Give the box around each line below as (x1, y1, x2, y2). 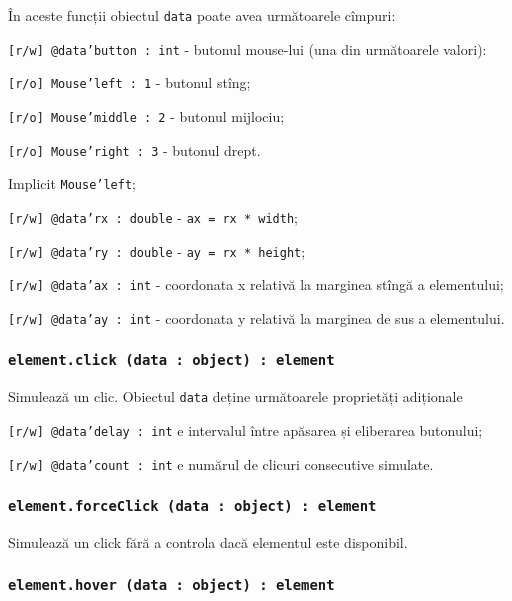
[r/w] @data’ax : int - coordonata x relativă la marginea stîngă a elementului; (8, 274, 504, 295)
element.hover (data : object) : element (8, 576, 335, 593)
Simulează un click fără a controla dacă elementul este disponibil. (8, 532, 408, 553)
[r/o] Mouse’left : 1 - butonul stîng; (8, 72, 251, 93)
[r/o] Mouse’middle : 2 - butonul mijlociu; (8, 105, 285, 126)
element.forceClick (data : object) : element (8, 498, 377, 515)
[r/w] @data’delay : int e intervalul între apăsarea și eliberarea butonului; (8, 420, 483, 440)
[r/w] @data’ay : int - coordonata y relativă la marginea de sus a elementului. (8, 307, 505, 328)
